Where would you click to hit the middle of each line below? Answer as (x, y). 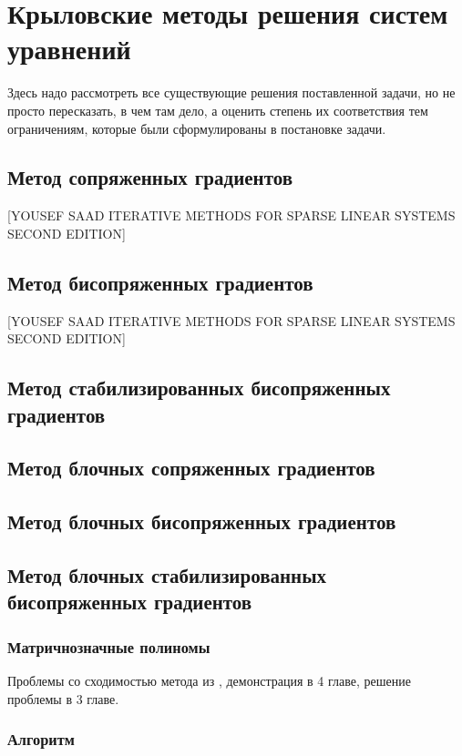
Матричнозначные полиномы (109, 646)
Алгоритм (41, 739)
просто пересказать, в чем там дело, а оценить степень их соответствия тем (218, 110)
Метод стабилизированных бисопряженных (199, 388)
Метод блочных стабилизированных (167, 575)
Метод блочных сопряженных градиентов (191, 468)
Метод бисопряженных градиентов (160, 282)
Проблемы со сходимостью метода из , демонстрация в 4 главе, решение (209, 680)
